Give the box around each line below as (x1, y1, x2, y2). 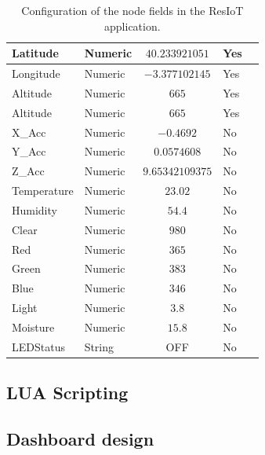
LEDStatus (12, 338, 65, 354)
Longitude (12, 65, 60, 82)
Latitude (12, 45, 59, 61)
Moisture (12, 319, 55, 335)
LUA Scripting (6, 380, 129, 405)
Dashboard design (6, 427, 154, 451)
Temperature (12, 182, 74, 199)
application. (104, 17, 161, 34)
